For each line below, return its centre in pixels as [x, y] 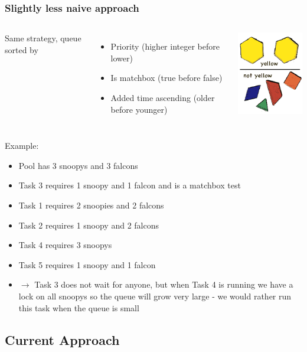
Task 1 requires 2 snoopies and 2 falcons [91, 205]
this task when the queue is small [79, 307]
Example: [22, 146]
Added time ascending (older [163, 97]
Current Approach [62, 339]
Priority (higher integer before [165, 46]
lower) [122, 58]
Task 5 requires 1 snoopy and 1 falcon [87, 264]
